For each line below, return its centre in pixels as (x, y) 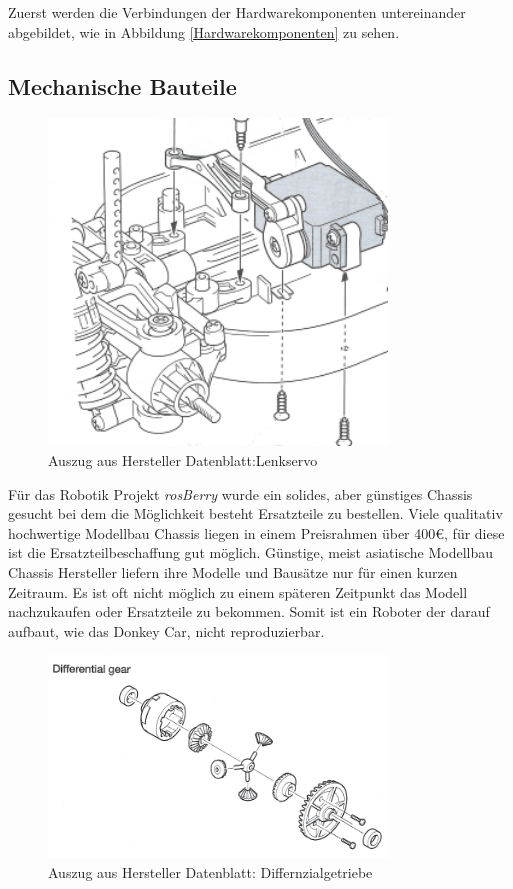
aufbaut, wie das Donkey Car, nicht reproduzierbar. (166, 630)
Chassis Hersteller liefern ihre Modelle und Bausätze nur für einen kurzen (233, 572)
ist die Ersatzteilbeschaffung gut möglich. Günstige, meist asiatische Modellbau (251, 552)
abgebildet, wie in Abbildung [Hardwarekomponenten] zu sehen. (204, 31)
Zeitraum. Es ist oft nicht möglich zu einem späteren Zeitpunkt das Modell (238, 591)
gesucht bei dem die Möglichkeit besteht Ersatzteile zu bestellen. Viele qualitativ (255, 513)
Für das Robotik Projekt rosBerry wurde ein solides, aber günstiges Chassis (240, 493)
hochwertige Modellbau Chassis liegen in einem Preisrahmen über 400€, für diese (256, 532)
